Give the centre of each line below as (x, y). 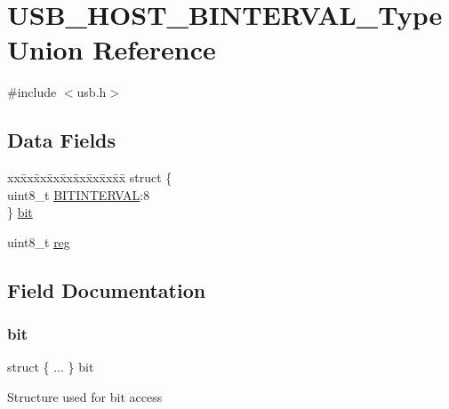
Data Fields (62, 140)
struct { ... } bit (51, 367)
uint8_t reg (39, 241)
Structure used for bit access (85, 397)
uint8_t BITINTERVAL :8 (79, 194)
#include (32, 92)
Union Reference (112, 49)
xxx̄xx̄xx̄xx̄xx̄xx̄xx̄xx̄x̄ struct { (90, 177)
